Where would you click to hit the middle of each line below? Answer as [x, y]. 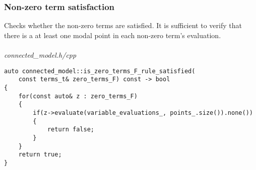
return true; [40, 155]
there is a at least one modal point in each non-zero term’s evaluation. [113, 35]
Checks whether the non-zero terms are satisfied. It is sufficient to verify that [123, 25]
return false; [71, 130]
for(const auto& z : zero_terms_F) [78, 96]
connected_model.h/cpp [40, 55]
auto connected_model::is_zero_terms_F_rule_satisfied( [100, 71]
